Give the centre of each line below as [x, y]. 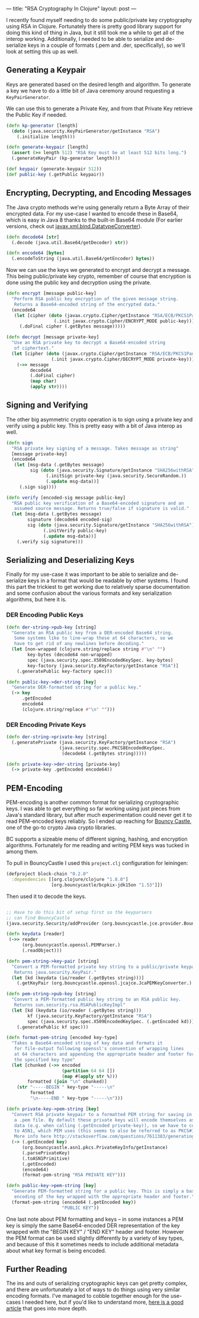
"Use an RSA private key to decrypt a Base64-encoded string [89, 343]
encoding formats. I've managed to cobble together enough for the [88, 1296]
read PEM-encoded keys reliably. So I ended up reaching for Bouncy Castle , [99, 821]
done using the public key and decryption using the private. [79, 283]
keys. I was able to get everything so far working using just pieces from [93, 809]
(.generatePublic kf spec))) [53, 1027]
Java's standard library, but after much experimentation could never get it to [99, 815]
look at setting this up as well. [42, 52]
